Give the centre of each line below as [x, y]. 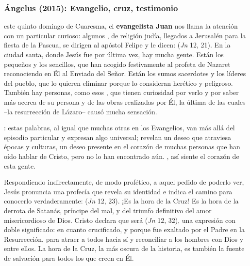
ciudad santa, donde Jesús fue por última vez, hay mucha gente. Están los [114, 54]
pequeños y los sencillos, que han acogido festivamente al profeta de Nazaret [117, 64]
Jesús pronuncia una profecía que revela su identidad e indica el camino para [118, 191]
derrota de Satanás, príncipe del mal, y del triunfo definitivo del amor [108, 210]
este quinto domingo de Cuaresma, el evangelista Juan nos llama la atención [121, 26]
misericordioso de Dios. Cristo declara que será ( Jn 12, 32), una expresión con [120, 220]
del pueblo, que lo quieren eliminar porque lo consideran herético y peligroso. [118, 83]
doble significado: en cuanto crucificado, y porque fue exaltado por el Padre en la [124, 229]
